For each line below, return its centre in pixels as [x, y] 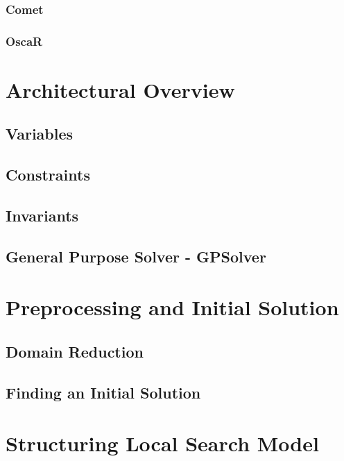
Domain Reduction [75, 351]
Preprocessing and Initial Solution [172, 307]
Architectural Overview [120, 89]
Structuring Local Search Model [162, 443]
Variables [40, 134]
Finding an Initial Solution [103, 392]
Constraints [48, 175]
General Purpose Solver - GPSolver [136, 256]
